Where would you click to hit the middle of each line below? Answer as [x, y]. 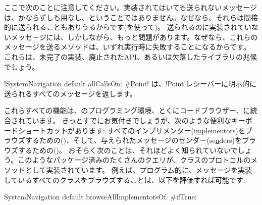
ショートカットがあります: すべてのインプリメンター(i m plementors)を [132, 130]
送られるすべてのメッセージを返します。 [70, 93]
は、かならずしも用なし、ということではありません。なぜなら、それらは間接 [131, 17]
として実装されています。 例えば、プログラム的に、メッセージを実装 [139, 169]
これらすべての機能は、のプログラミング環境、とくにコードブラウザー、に [127, 110]
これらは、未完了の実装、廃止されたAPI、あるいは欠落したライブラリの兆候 [131, 56]
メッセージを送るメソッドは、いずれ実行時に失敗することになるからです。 [127, 47]
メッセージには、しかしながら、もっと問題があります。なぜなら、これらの [134, 37]
